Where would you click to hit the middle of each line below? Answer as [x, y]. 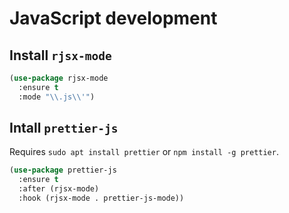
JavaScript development [113, 18]
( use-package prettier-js [63, 170]
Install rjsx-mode [60, 55]
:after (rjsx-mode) [59, 189]
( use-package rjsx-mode [59, 78]
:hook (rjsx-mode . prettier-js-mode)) [101, 198]
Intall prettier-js [64, 128]
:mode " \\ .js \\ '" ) [57, 97]
